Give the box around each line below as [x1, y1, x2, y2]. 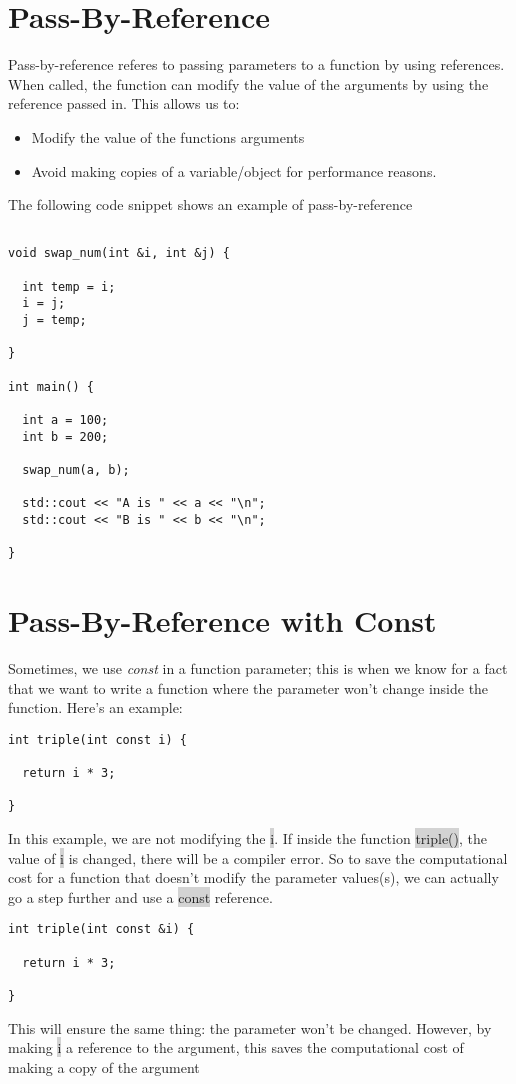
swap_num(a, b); [22, 462, 130, 477]
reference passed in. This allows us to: [8, 93, 240, 114]
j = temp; [22, 312, 87, 327]
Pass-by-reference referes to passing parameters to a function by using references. [8, 54, 505, 75]
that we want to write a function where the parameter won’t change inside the [8, 677, 489, 698]
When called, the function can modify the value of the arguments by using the [8, 73, 489, 94]
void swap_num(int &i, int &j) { [8, 246, 230, 261]
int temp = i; [22, 279, 116, 294]
